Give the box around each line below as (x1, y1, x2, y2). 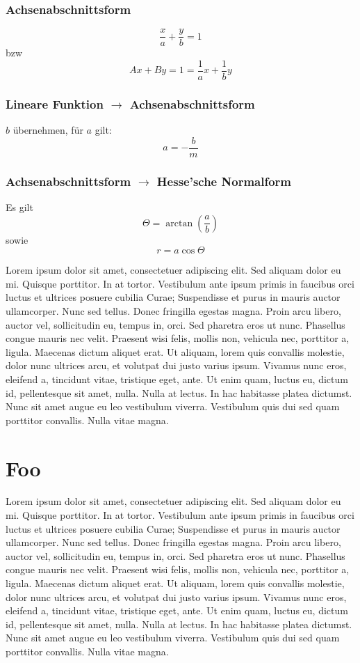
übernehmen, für (13, 123, 83, 137)
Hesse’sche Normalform (156, 172, 291, 189)
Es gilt (6, 200, 33, 214)
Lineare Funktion (6, 95, 104, 112)
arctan (165, 218, 193, 228)
